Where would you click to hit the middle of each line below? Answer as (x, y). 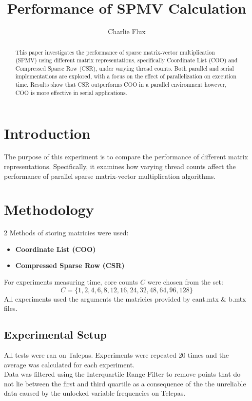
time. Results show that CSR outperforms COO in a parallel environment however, (121, 85)
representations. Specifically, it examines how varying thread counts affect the (120, 166)
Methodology (49, 209)
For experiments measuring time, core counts (71, 282)
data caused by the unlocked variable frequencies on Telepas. (95, 393)
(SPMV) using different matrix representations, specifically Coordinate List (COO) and (126, 60)
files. (11, 308)
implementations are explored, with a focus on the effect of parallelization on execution (126, 76)
